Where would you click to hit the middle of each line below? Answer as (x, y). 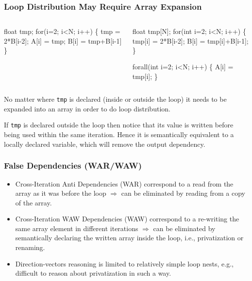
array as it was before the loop (61, 193)
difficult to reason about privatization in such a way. (93, 273)
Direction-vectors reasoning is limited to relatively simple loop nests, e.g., (124, 263)
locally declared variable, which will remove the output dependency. (105, 144)
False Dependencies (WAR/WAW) (73, 165)
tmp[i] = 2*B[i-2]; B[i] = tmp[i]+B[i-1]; (190, 40)
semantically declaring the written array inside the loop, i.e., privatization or (129, 238)
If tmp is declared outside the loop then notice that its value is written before (119, 125)
